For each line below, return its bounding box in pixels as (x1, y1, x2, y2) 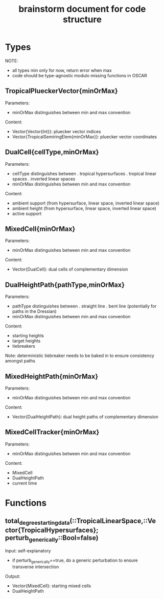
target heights (12, 338, 41, 344)
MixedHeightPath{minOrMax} (5, 372, 99, 381)
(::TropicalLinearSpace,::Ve (69, 517, 156, 525)
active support (12, 210, 42, 216)
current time (12, 480, 37, 486)
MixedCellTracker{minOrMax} (5, 428, 99, 436)
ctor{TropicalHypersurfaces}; (5, 526, 99, 534)
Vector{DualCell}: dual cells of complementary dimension (12, 267, 128, 272)
